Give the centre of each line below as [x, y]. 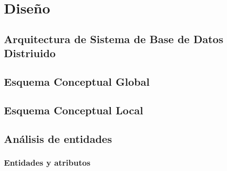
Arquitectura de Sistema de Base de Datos [114, 39]
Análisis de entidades [58, 138]
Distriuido [30, 53]
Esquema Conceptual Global [77, 81]
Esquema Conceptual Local [74, 110]
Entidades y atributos [47, 162]
